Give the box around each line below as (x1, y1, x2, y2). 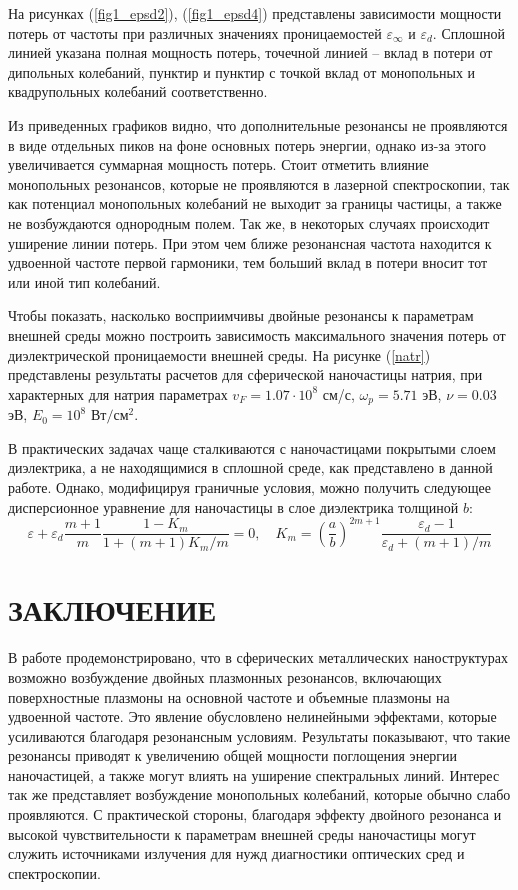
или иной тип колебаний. (8, 271, 161, 292)
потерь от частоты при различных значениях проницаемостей (8, 22, 382, 43)
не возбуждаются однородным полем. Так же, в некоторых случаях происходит (8, 212, 490, 233)
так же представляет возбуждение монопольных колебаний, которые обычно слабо (8, 784, 511, 805)
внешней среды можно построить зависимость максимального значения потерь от (8, 324, 506, 345)
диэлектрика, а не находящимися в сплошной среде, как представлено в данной (8, 457, 493, 478)
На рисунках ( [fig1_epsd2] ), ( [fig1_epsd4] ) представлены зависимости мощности (8, 3, 502, 23)
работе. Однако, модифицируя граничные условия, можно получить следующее (8, 476, 492, 497)
